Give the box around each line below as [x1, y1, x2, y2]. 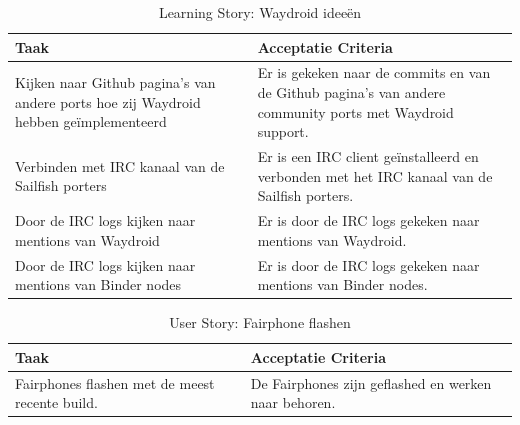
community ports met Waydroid [257, 101, 454, 122]
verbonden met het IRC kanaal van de [257, 165, 493, 186]
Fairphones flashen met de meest [15, 372, 215, 393]
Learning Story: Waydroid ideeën [158, 2, 362, 22]
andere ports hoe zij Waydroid [15, 91, 201, 112]
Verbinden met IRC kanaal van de [15, 155, 225, 176]
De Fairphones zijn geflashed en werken [250, 372, 492, 393]
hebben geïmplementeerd [15, 111, 167, 132]
